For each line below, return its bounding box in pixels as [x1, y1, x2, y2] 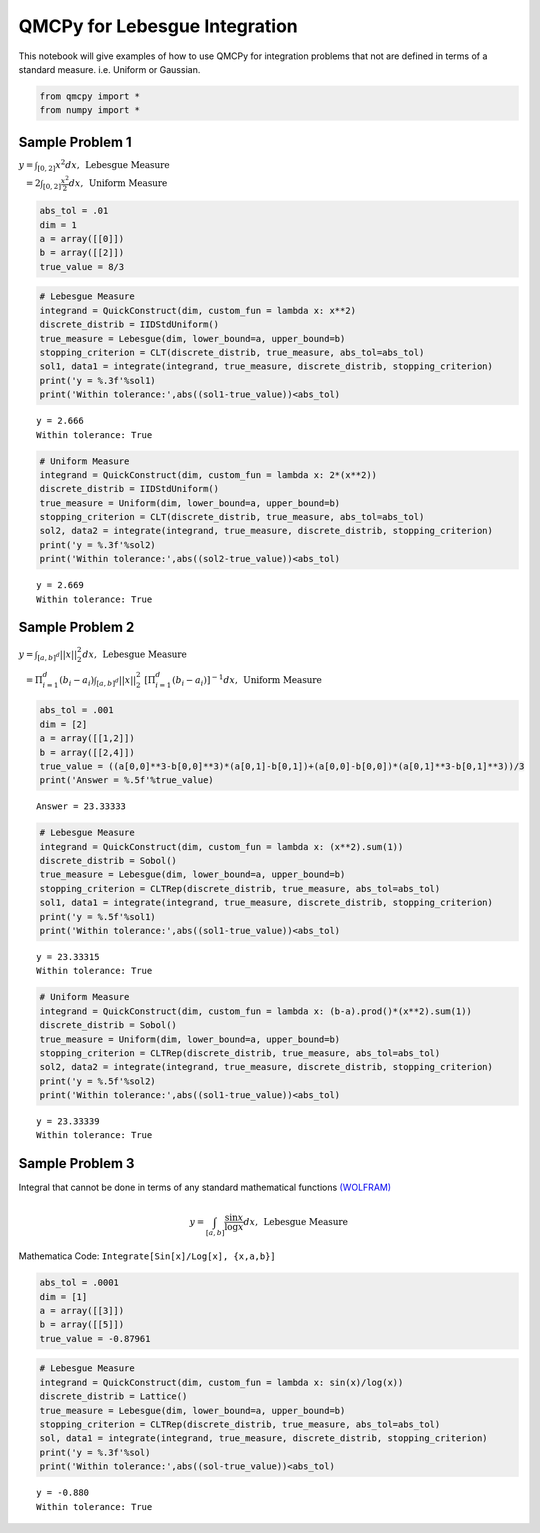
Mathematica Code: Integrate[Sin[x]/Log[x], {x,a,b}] [18, 1250, 277, 1262]
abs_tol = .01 [39, 205, 109, 217]
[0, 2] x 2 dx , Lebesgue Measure [36, 158, 170, 173]
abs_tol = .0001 [39, 1277, 120, 1289]
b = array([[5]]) [39, 1319, 125, 1330]
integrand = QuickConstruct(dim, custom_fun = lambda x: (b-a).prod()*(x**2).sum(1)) [39, 1005, 472, 1017]
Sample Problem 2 [18, 619, 135, 636]
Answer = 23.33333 [36, 801, 127, 812]
